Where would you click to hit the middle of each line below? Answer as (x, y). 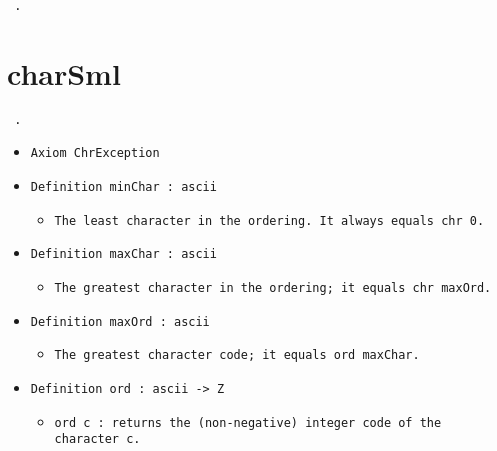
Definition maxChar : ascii (123, 254)
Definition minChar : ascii (123, 187)
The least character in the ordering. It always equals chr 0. (269, 220)
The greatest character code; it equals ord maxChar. (237, 355)
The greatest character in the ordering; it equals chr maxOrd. (273, 288)
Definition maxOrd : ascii (120, 321)
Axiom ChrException (95, 153)
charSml (64, 72)
